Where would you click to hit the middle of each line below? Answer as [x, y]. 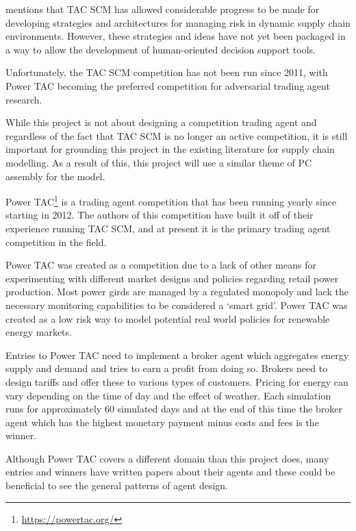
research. [24, 99]
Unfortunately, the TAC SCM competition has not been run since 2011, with [167, 72]
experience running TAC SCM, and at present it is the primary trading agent [168, 228]
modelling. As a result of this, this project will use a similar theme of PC [159, 162]
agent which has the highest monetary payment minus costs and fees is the [162, 422]
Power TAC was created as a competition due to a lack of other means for [161, 265]
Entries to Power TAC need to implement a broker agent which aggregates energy [177, 355]
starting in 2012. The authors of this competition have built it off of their [160, 215]
